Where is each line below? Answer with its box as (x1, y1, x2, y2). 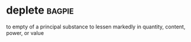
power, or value (6, 29, 44, 36)
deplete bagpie (6, 4, 74, 17)
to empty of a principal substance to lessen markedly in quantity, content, (6, 23, 186, 30)
